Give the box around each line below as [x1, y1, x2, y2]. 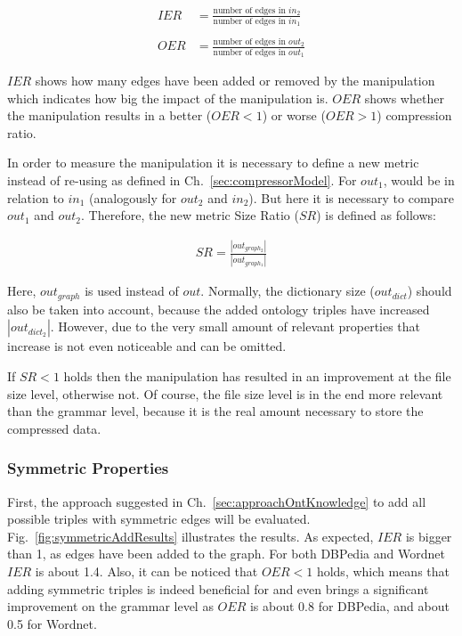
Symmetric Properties [7, 457, 169, 479]
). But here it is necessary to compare [248, 188, 455, 207]
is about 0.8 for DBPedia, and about [249, 597, 450, 616]
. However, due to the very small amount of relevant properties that [50, 317, 421, 336]
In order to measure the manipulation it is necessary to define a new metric [7, 153, 419, 172]
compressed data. [7, 419, 101, 437]
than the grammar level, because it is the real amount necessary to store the [7, 402, 424, 420]
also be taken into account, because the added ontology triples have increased [7, 299, 430, 318]
